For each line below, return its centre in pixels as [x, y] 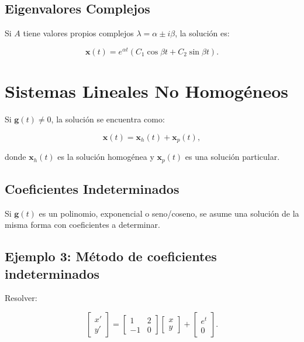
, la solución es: [202, 33]
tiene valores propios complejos [78, 33]
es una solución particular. [232, 157]
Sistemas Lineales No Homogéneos [147, 91]
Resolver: [21, 298]
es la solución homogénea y [106, 157]
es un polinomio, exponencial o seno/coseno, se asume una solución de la [169, 213]
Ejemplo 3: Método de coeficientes [111, 256]
